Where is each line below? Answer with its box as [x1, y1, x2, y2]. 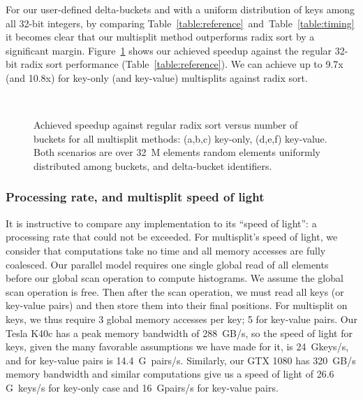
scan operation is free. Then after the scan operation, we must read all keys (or [6, 284, 344, 299]
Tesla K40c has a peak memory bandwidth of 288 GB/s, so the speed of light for [6, 325, 353, 340]
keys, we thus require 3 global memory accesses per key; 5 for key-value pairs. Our [6, 311, 357, 326]
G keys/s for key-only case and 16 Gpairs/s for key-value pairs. [6, 380, 279, 394]
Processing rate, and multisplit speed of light [6, 188, 265, 206]
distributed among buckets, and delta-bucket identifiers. [34, 158, 272, 173]
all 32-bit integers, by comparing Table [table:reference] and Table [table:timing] [6, 15, 355, 30]
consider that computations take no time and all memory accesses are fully [6, 243, 326, 257]
